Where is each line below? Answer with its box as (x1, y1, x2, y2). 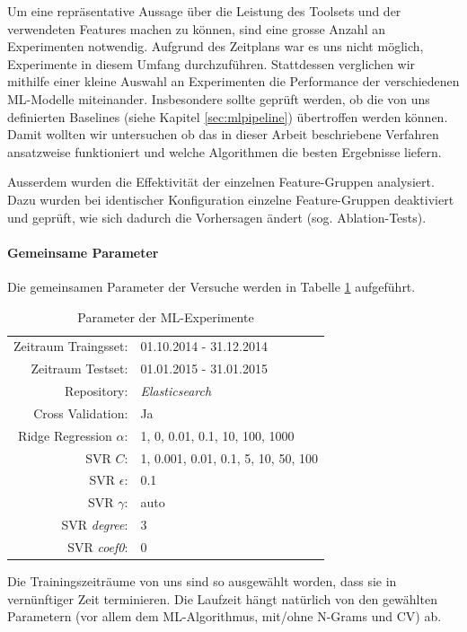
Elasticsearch (140, 382, 212, 400)
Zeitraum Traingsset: (13, 337, 128, 355)
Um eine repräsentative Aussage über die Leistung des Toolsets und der (7, 2, 401, 20)
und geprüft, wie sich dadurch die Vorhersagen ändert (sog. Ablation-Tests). (7, 207, 427, 226)
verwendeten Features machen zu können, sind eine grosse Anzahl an (7, 19, 385, 38)
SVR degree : (61, 515, 128, 534)
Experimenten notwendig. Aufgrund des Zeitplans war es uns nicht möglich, (7, 37, 424, 56)
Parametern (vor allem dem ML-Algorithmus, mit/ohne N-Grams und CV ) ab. (7, 607, 442, 626)
